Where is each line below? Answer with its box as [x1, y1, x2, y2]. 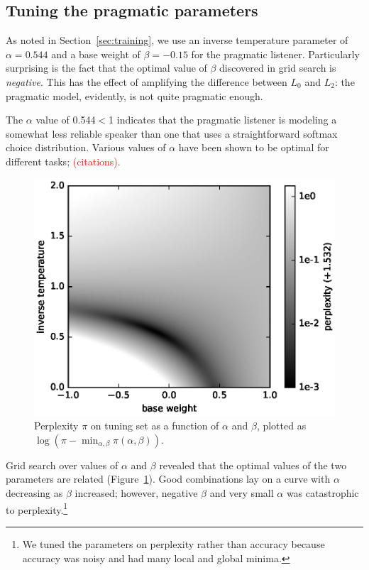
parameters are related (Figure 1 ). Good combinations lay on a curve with [6, 471, 331, 486]
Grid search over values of [6, 457, 119, 472]
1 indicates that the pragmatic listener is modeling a [109, 112, 337, 127]
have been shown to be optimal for [178, 140, 329, 155]
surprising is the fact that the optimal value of [6, 60, 207, 75]
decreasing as [6, 486, 63, 500]
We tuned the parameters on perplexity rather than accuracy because [22, 536, 325, 551]
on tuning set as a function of [90, 418, 219, 433]
